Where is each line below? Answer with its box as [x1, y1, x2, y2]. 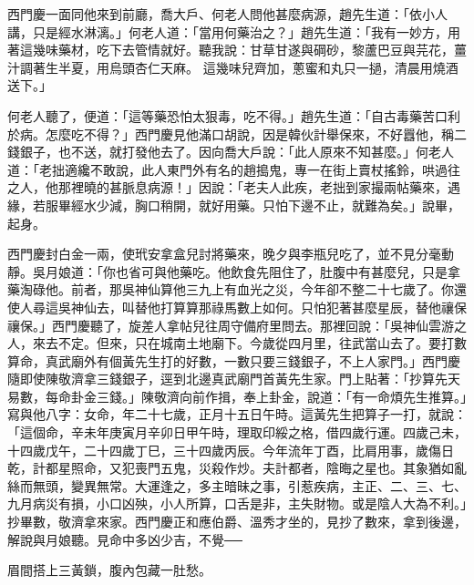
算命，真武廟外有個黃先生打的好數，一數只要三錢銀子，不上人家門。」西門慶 [7, 351, 460, 370]
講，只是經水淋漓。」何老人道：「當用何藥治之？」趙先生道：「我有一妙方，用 [7, 22, 460, 41]
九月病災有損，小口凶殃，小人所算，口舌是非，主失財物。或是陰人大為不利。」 [7, 494, 467, 513]
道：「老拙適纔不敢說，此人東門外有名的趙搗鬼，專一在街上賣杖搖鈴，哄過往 [7, 159, 460, 179]
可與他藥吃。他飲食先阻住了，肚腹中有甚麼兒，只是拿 [140, 262, 460, 281]
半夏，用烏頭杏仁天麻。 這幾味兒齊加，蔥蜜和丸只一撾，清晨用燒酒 [57, 57, 459, 77]
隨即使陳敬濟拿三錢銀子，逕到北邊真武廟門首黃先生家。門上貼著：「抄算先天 [7, 369, 460, 388]
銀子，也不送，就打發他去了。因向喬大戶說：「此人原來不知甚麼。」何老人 [19, 142, 454, 161]
